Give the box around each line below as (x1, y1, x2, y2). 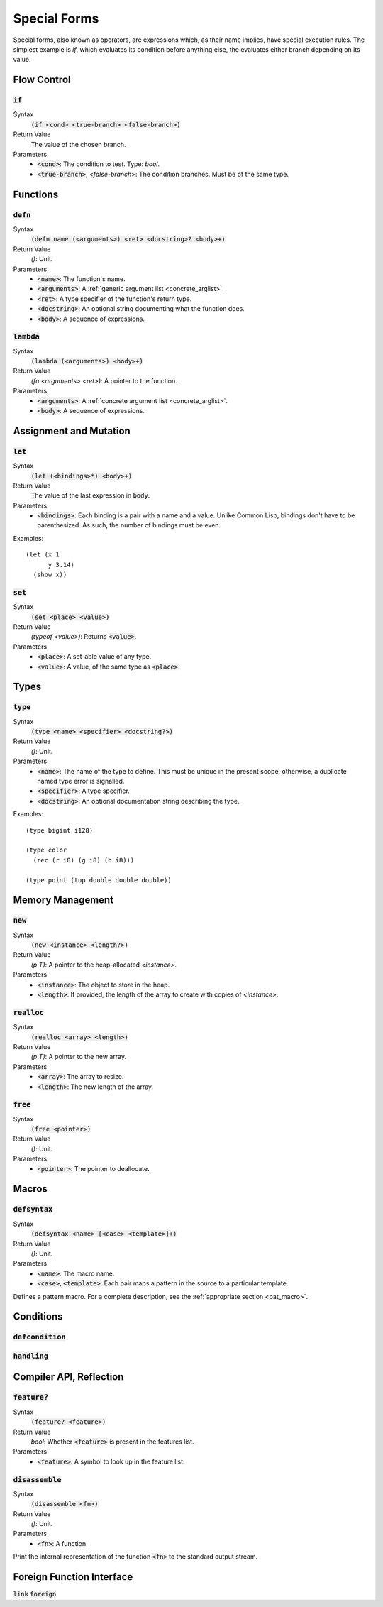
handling (13, 1351, 49, 1361)
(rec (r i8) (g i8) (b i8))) (33, 856, 135, 864)
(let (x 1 (26, 551, 60, 559)
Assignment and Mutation (13, 424, 131, 437)
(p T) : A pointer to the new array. (30, 1053, 127, 1061)
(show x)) (33, 571, 67, 578)
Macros (13, 1183, 48, 1195)
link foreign (13, 1590, 57, 1598)
